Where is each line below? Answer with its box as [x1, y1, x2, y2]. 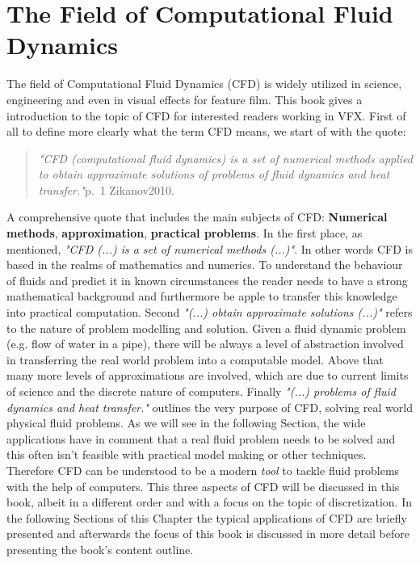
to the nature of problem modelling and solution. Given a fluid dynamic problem [6, 319, 406, 336]
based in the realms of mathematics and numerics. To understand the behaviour [6, 256, 403, 273]
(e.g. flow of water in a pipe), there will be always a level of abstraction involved [6, 335, 404, 352]
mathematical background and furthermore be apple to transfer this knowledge [6, 288, 397, 305]
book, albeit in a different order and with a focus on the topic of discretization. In [6, 494, 413, 510]
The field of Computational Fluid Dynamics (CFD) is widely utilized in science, [6, 75, 402, 92]
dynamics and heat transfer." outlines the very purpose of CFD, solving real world [6, 398, 414, 415]
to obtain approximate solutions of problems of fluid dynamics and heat [38, 166, 390, 183]
